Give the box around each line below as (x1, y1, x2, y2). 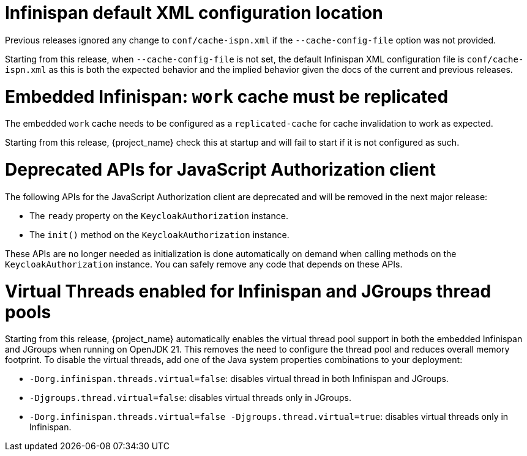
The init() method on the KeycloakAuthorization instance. (29, 229, 290, 240)
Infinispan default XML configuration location (5, 2, 383, 23)
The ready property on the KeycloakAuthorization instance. (29, 210, 288, 221)
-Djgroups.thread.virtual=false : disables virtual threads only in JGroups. (29, 392, 351, 403)
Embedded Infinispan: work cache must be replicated (5, 86, 449, 107)
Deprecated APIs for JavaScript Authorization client (5, 159, 436, 180)
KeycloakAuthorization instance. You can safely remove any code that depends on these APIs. (5, 258, 403, 269)
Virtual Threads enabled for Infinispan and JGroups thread (5, 280, 491, 302)
